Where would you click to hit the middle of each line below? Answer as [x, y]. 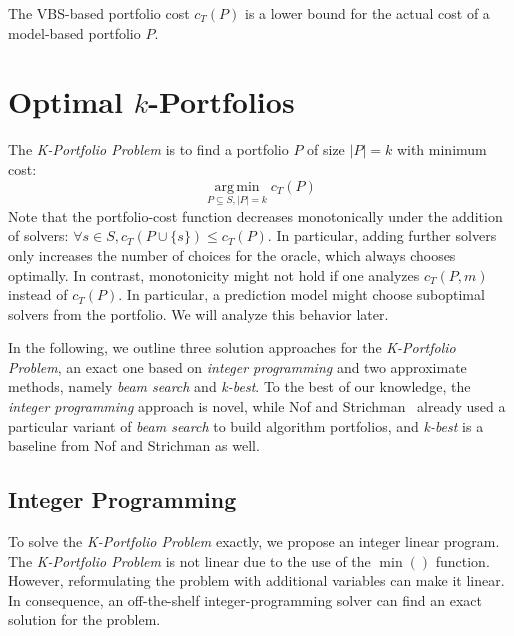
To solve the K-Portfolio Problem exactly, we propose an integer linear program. [254, 541]
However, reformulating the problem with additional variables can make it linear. [256, 580]
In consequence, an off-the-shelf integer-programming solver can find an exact [245, 599]
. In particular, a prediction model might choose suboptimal [301, 294]
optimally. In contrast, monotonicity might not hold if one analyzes [214, 274]
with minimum [441, 149]
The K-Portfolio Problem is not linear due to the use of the [189, 560]
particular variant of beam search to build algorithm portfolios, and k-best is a [246, 425]
